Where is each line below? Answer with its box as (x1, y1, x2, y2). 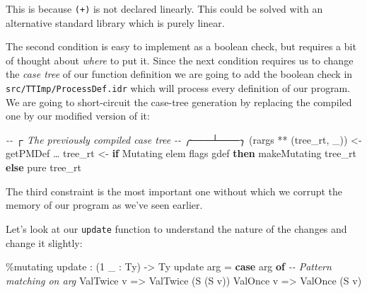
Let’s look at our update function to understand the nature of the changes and (6, 221, 347, 236)
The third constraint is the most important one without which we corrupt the (6, 183, 343, 198)
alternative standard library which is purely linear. (6, 15, 225, 30)
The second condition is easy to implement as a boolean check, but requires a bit (6, 39, 356, 54)
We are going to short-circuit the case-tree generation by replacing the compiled (6, 94, 352, 109)
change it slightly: (6, 235, 83, 250)
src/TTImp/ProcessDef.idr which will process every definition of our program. (6, 81, 351, 96)
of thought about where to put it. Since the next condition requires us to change (6, 52, 354, 67)
